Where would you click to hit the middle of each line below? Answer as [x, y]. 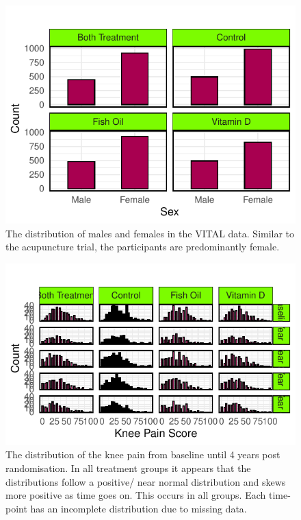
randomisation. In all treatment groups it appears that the [128, 468]
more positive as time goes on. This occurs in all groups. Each [136, 495]
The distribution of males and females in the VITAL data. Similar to [150, 233]
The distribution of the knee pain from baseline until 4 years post [143, 454]
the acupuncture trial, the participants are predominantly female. [143, 247]
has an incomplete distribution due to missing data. [139, 508]
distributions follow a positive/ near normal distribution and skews [146, 481]
